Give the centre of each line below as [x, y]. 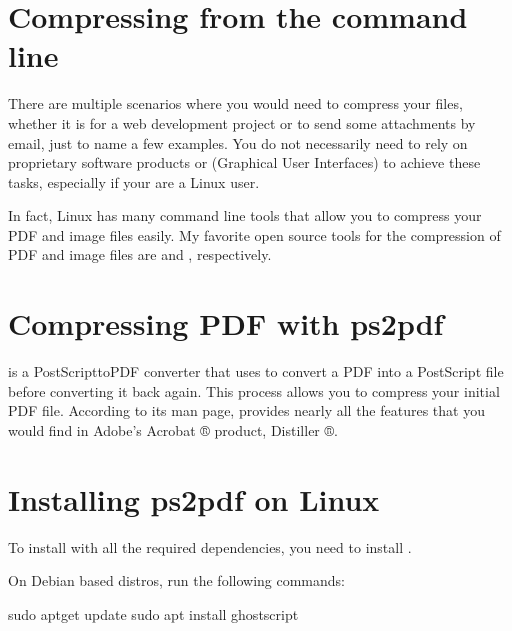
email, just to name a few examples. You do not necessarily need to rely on [238, 142]
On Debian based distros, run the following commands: [176, 580]
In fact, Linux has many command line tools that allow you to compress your [245, 215]
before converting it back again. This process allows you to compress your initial [254, 390]
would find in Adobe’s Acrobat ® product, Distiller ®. [173, 429]
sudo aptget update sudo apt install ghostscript [153, 613]
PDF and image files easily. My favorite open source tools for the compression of [254, 234]
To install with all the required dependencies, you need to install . [210, 546]
